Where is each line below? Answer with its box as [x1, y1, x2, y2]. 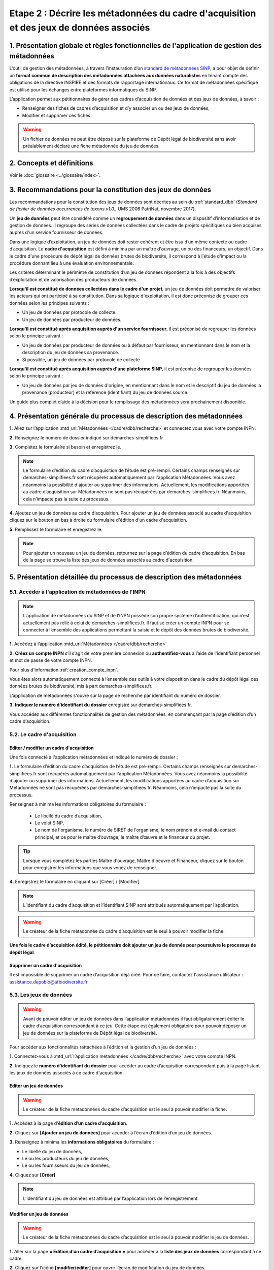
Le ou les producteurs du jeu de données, [22, 1155, 110, 1161]
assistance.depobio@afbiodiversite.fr [9, 978, 88, 985]
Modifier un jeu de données [9, 1211, 68, 1217]
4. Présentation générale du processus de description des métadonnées [9, 412, 243, 421]
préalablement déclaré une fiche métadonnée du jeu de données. [23, 143, 160, 149]
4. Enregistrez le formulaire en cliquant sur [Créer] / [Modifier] [9, 879, 140, 885]
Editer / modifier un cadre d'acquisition [9, 745, 94, 751]
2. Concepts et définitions [9, 158, 93, 167]
